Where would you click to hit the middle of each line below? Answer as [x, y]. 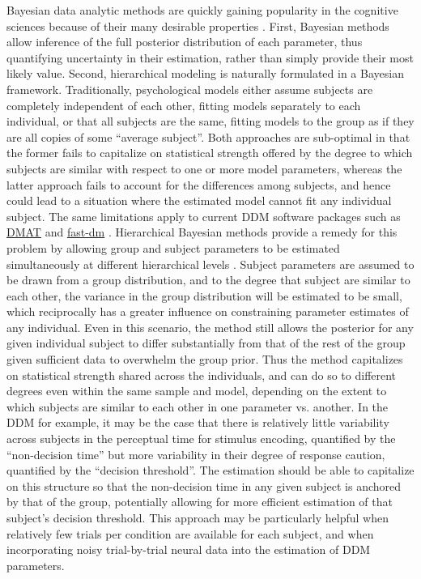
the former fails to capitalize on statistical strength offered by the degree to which [210, 153]
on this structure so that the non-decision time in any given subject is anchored [204, 485]
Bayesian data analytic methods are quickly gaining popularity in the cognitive [202, 10]
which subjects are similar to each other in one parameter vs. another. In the [198, 406]
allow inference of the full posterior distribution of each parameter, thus [185, 42]
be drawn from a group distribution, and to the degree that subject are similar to [208, 280]
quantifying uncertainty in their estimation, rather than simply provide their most [210, 57]
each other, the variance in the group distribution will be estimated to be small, [204, 295]
